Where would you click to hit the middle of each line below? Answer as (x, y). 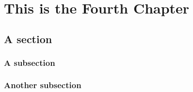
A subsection (30, 63)
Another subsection (43, 84)
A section (28, 38)
